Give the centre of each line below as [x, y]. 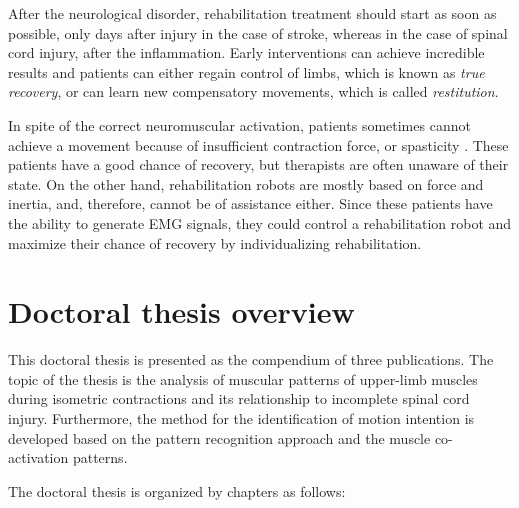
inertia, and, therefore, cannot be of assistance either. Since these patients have [250, 203]
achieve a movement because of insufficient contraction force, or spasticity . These [258, 144]
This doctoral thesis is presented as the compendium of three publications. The [251, 359]
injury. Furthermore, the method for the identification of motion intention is [241, 418]
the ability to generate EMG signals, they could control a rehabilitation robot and [260, 222]
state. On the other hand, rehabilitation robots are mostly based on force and [246, 183]
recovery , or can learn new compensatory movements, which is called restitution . [253, 91]
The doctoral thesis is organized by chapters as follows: [177, 490]
